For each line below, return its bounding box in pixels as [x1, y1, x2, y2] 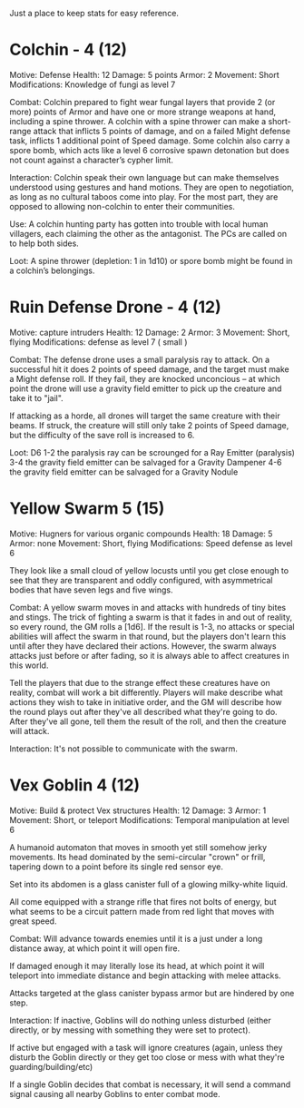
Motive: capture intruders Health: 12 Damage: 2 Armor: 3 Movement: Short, [9, 327, 290, 338]
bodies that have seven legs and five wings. [9, 584, 174, 595]
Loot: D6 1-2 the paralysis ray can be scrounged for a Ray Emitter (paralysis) [9, 446, 295, 457]
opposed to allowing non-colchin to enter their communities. [9, 201, 236, 211]
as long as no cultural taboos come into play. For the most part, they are [9, 191, 279, 202]
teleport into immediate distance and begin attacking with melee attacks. [9, 970, 281, 981]
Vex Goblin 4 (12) [9, 775, 141, 795]
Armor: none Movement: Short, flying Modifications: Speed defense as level [9, 537, 293, 548]
